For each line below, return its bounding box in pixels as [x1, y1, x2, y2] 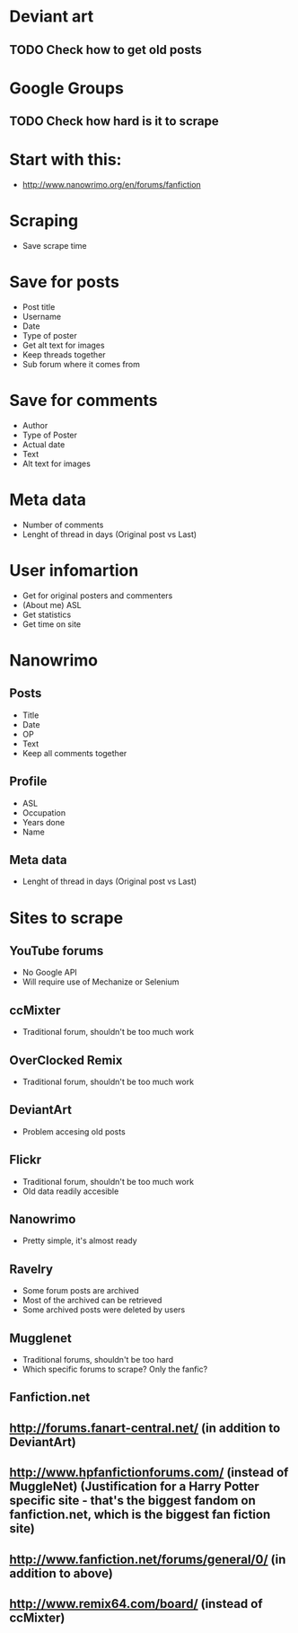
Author [22, 419, 48, 430]
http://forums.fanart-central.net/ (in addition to [9, 1420, 281, 1435]
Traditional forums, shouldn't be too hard [22, 1355, 174, 1365]
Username [22, 311, 61, 322]
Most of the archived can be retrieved [22, 1295, 162, 1306]
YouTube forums [9, 943, 104, 958]
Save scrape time [22, 241, 87, 252]
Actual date [22, 438, 66, 450]
